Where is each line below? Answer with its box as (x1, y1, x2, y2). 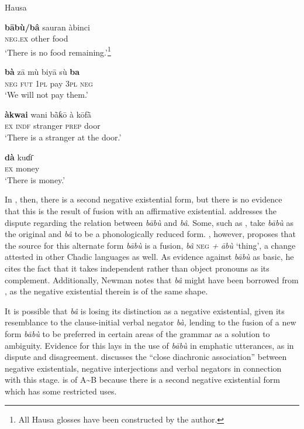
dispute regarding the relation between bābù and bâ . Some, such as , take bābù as (5, 216, 294, 228)
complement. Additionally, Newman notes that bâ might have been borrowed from (5, 273, 299, 286)
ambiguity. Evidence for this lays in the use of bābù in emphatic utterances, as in (5, 339, 294, 351)
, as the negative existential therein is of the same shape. (5, 285, 208, 297)
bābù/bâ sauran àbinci (5, 20, 90, 33)
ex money (5, 162, 40, 174)
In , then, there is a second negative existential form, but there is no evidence (5, 193, 282, 205)
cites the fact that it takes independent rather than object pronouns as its (5, 262, 270, 274)
